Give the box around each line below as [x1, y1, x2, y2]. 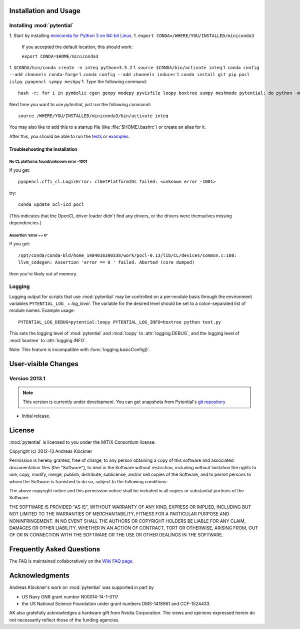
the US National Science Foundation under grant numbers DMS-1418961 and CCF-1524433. [21, 600, 211, 606]
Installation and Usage [9, 7, 81, 15]
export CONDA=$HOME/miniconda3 [21, 53, 98, 59]
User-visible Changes [9, 360, 78, 368]
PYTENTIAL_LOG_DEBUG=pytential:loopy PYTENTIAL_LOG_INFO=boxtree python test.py [18, 319, 221, 325]
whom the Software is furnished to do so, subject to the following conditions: [9, 478, 168, 484]
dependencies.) [9, 220, 42, 225]
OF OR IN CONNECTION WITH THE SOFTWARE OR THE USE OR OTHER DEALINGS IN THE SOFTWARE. [9, 532, 223, 538]
